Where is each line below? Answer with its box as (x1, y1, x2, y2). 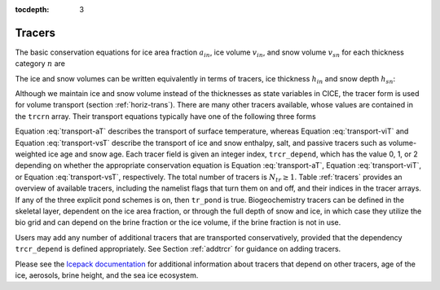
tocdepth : (15, 5, 50, 14)
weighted (15, 149, 46, 159)
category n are (15, 59, 65, 68)
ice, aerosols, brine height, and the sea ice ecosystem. (15, 270, 199, 280)
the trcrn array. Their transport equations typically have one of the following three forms (15, 111, 317, 121)
